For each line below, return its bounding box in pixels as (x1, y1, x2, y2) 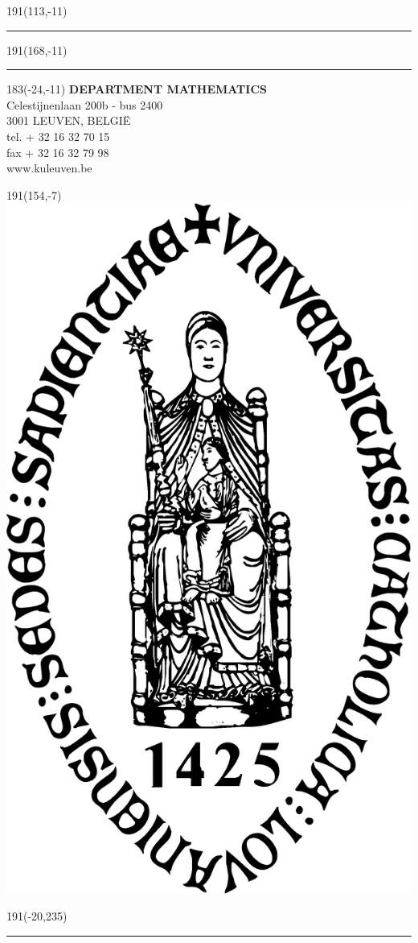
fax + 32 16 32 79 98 (6, 143, 109, 160)
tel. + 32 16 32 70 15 (6, 127, 110, 144)
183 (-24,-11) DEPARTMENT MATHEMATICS (6, 81, 267, 97)
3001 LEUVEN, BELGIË (6, 112, 131, 129)
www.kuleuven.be (6, 159, 92, 176)
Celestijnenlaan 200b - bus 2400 (6, 96, 163, 113)
